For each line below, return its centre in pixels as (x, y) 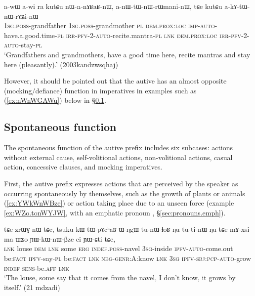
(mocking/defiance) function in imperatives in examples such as (100, 90)
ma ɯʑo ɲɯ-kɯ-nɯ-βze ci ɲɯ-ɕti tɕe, (60, 238)
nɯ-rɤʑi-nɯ (21, 16)
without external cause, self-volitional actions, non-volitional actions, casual (118, 157)
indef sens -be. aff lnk (37, 268)
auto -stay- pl (23, 45)
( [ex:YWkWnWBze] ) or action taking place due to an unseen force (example (119, 203)
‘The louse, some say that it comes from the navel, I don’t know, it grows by (120, 277)
